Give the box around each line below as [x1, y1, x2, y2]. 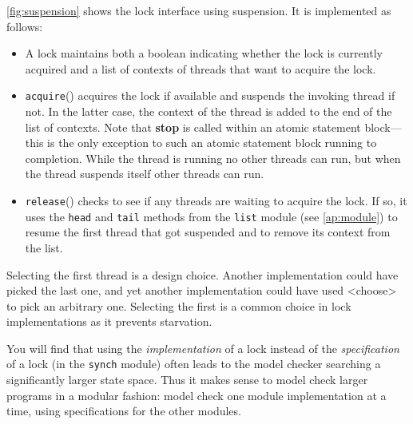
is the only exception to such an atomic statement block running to [47, 134, 377, 151]
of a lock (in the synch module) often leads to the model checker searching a [6, 355, 381, 372]
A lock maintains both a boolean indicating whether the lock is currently [25, 45, 383, 61]
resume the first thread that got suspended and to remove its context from [25, 224, 391, 240]
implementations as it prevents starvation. [6, 313, 212, 330]
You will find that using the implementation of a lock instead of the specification [6, 339, 399, 356]
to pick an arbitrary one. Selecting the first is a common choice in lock [6, 297, 351, 314]
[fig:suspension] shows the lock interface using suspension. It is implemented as [6, 2, 391, 18]
